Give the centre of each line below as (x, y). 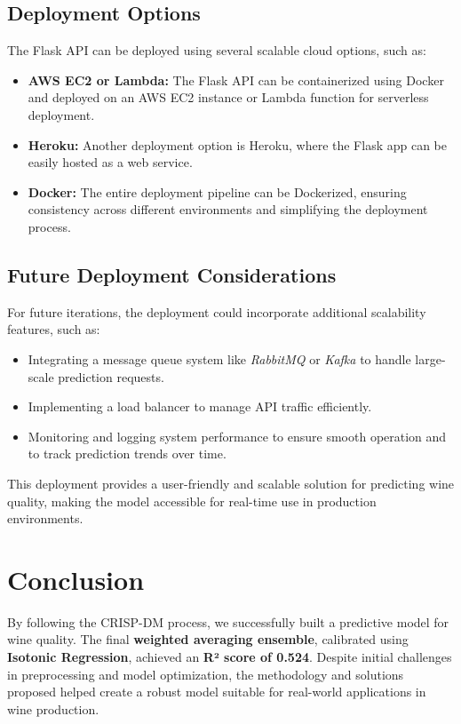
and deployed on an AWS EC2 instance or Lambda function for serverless (228, 97)
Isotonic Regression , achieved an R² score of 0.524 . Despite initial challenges (230, 656)
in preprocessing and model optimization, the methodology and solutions (206, 674)
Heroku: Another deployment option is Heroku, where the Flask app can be (238, 144)
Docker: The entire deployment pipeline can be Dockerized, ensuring (217, 191)
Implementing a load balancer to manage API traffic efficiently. (200, 406)
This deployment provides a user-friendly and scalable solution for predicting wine (231, 483)
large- (430, 358)
